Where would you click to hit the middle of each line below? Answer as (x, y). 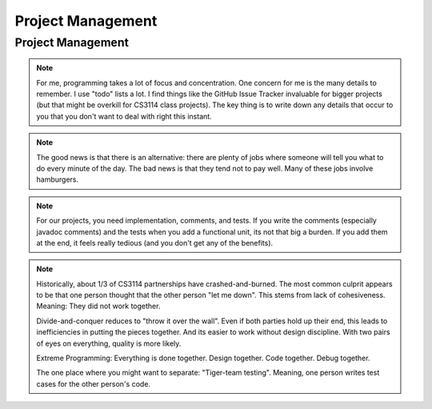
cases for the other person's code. (94, 383)
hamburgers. (58, 179)
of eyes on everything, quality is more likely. (109, 343)
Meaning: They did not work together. (98, 306)
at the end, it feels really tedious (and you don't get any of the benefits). (155, 243)
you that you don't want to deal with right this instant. (124, 116)
